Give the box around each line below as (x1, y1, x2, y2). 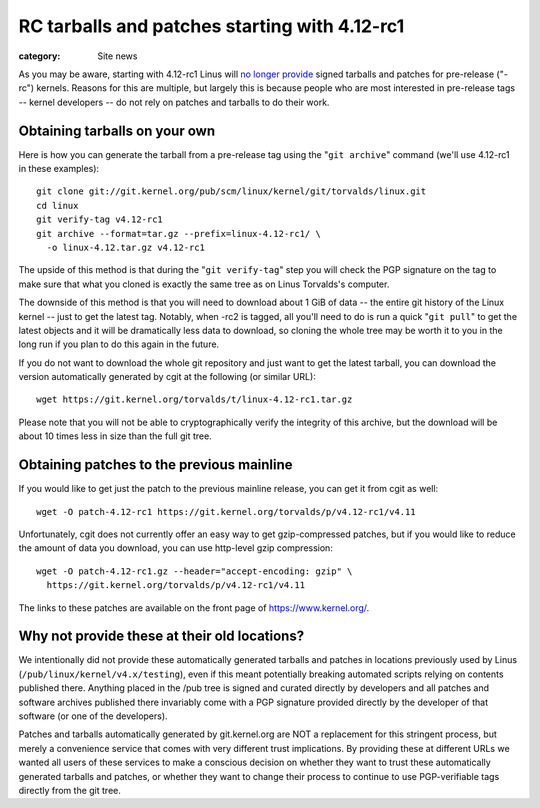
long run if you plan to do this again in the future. (18, 338, 220, 350)
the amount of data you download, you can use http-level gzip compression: (18, 542, 334, 554)
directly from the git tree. (18, 784, 122, 796)
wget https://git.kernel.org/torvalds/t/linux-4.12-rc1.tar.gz (36, 394, 353, 405)
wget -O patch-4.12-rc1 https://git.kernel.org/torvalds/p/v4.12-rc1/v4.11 (36, 506, 416, 517)
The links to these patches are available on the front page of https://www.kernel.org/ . (18, 601, 370, 614)
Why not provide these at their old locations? (18, 628, 305, 645)
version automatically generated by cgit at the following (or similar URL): (18, 371, 317, 383)
